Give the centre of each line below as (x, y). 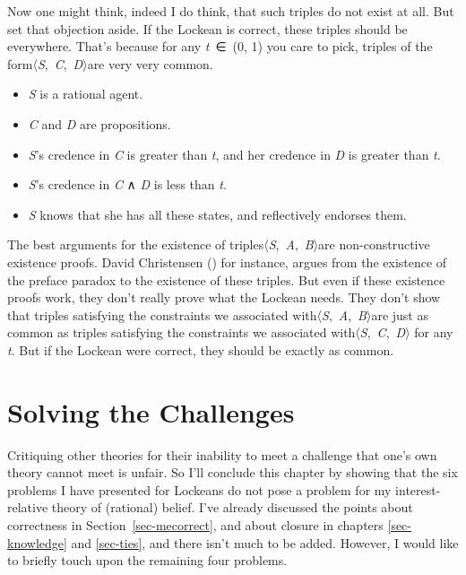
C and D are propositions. (99, 123)
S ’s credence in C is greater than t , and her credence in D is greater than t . (234, 154)
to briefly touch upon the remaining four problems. (147, 560)
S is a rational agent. (86, 94)
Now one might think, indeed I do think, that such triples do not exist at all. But (231, 11)
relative (28, 507)
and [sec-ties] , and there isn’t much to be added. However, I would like (265, 542)
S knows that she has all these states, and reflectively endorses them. (217, 214)
